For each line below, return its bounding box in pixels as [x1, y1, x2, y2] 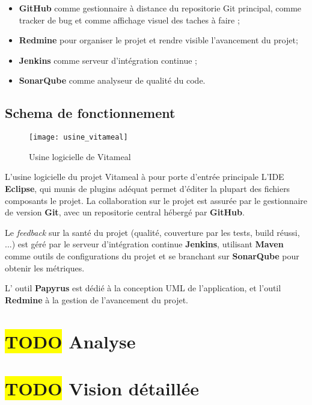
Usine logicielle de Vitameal [29, 150, 131, 162]
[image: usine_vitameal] [29, 133, 128, 142]
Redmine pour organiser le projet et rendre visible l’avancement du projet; [19, 34, 298, 46]
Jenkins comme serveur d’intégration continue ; [19, 54, 197, 66]
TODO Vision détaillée [5, 376, 199, 400]
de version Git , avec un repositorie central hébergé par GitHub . [5, 206, 245, 218]
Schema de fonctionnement [5, 104, 176, 122]
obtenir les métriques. [5, 261, 85, 274]
